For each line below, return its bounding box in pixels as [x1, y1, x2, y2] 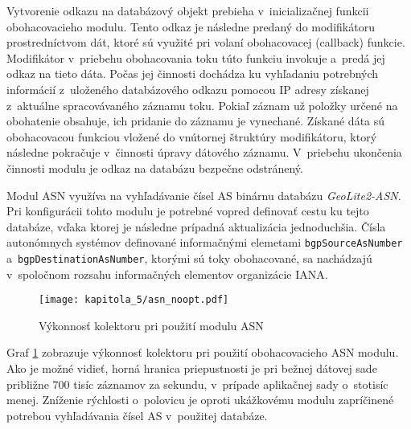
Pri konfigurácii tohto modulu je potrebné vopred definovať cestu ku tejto [6, 202, 369, 219]
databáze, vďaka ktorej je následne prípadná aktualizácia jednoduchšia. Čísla [6, 218, 386, 235]
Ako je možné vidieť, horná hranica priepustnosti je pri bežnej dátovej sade [6, 360, 377, 377]
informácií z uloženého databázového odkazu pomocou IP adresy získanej [6, 80, 369, 97]
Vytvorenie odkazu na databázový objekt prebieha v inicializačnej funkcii [6, 2, 369, 18]
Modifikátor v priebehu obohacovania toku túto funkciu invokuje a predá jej [6, 49, 385, 66]
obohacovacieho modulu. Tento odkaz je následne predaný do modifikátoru [6, 18, 375, 35]
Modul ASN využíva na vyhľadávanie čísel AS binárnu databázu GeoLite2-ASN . [6, 186, 401, 203]
